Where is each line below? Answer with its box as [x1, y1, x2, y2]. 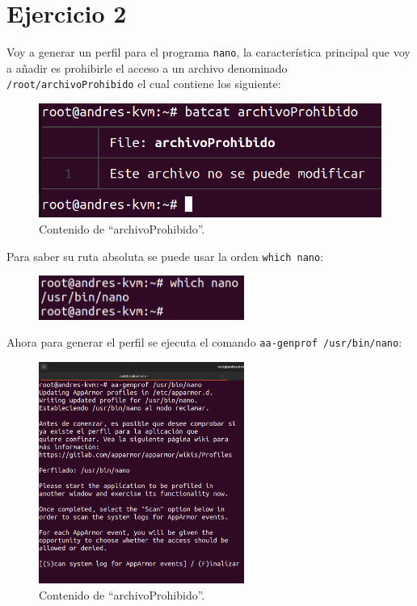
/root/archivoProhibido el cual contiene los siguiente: [6, 75, 281, 92]
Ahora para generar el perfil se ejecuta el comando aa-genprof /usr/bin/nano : [6, 334, 402, 351]
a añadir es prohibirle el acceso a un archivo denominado [6, 59, 288, 76]
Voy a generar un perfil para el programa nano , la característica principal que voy [6, 44, 411, 61]
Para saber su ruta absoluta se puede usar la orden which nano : [6, 247, 324, 264]
